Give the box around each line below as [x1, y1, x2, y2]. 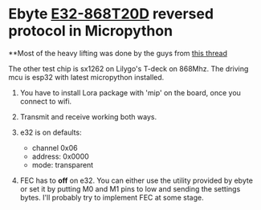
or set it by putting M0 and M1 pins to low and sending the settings [19, 184, 241, 193]
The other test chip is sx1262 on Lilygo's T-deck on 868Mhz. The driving [8, 63, 249, 73]
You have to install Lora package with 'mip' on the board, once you [19, 87, 241, 97]
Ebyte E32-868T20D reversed [8, 5, 214, 23]
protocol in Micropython [8, 22, 173, 40]
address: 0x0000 [31, 151, 90, 161]
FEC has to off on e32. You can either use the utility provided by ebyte [19, 176, 253, 185]
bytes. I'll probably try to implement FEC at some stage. [19, 192, 204, 202]
